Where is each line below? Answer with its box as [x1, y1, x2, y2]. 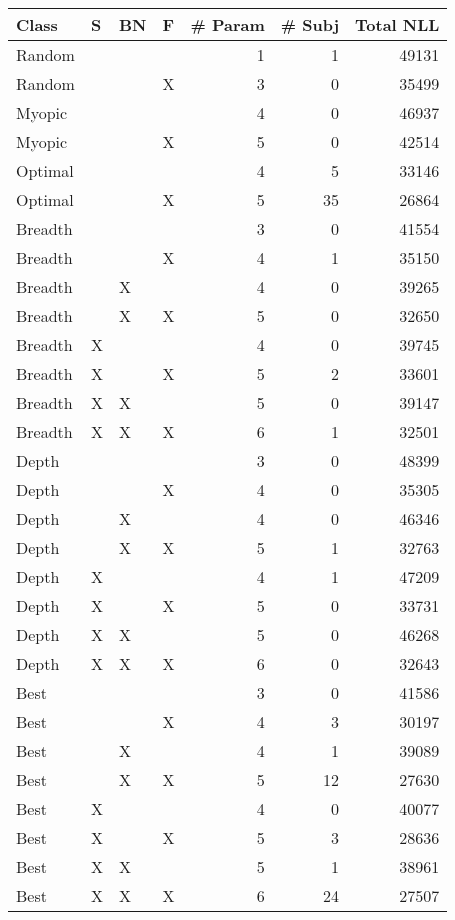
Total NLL [355, 13, 440, 36]
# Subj [280, 13, 340, 36]
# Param [190, 13, 265, 36]
